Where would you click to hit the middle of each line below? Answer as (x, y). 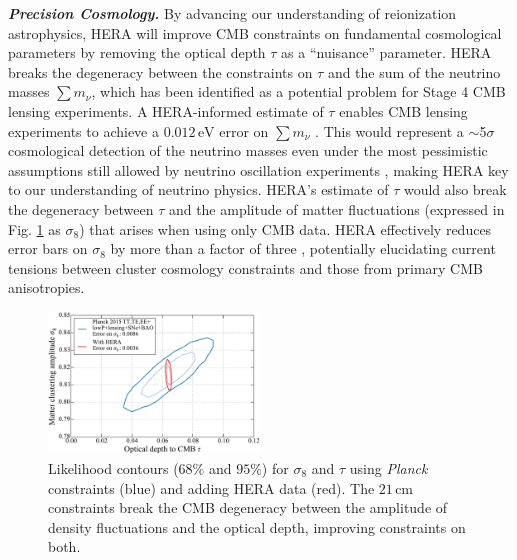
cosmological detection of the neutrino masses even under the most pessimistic (248, 150)
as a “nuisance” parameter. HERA (386, 52)
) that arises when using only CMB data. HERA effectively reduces (285, 228)
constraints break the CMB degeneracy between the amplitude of (248, 507)
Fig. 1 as (34, 228)
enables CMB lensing (403, 110)
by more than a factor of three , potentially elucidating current (303, 248)
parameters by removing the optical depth (137, 52)
